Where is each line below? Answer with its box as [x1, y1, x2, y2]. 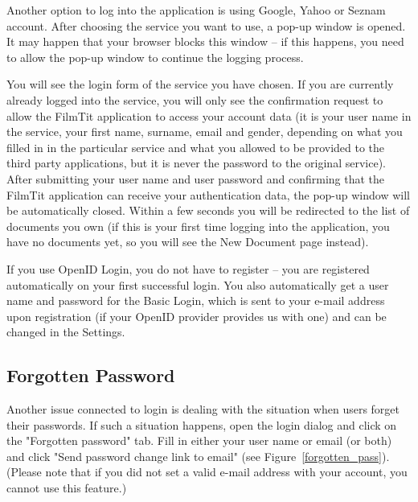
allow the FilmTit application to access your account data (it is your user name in [6, 107, 412, 124]
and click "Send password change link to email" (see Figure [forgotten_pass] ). [6, 447, 390, 464]
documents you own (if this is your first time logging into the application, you [6, 217, 390, 234]
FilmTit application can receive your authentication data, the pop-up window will [6, 186, 410, 203]
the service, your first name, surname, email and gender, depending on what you [6, 123, 403, 140]
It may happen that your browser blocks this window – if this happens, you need [6, 33, 404, 50]
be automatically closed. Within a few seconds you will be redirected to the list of [6, 202, 410, 219]
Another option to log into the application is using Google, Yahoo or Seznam [6, 2, 386, 18]
